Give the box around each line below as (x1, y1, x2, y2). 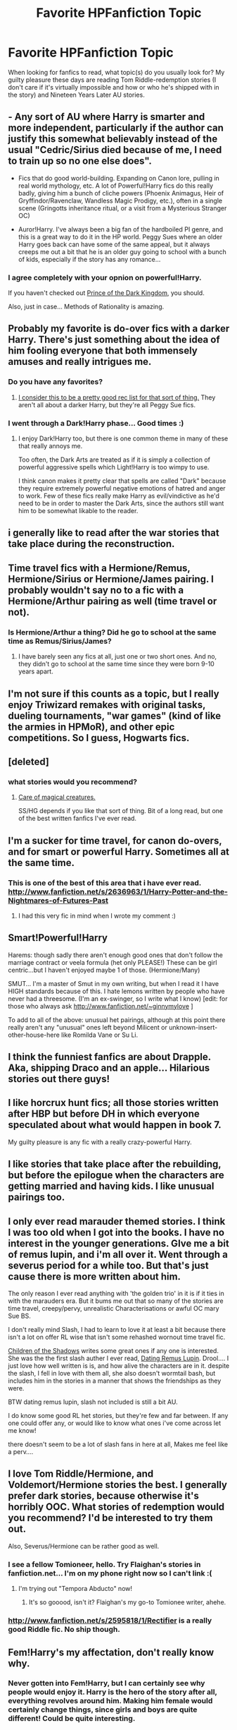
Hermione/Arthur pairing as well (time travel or (8, 595, 217, 607)
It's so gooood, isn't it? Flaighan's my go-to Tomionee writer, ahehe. (28, 1598, 226, 1606)
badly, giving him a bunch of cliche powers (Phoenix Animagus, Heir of (18, 188, 224, 197)
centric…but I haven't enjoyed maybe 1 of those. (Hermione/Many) (8, 966, 200, 974)
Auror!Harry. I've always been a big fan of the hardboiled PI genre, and (18, 224, 224, 234)
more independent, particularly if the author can (8, 122, 224, 134)
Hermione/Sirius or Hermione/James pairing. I (8, 573, 214, 585)
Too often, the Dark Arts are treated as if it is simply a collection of (18, 455, 210, 464)
